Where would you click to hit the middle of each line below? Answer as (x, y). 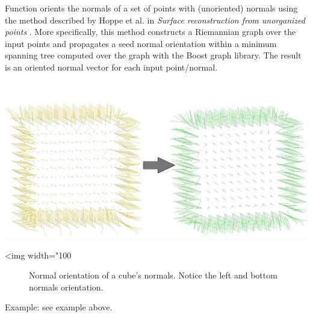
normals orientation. (66, 287)
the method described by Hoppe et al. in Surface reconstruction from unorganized (155, 20)
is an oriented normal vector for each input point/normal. (111, 67)
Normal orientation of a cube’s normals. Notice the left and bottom (153, 275)
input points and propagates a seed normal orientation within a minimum (141, 43)
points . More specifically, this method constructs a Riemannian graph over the (150, 32)
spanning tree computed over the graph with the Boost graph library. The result (153, 55)
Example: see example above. (59, 307)
